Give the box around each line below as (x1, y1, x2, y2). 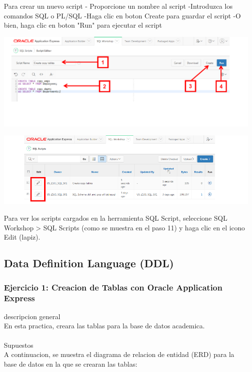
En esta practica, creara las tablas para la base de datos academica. (4, 321, 205, 331)
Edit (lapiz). (4, 232, 40, 242)
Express (4, 292, 35, 304)
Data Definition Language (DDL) (4, 256, 174, 271)
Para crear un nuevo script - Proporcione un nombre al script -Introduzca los (4, 1, 233, 11)
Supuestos (4, 340, 33, 350)
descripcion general (4, 311, 61, 321)
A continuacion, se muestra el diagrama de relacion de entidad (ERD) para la (4, 349, 235, 359)
